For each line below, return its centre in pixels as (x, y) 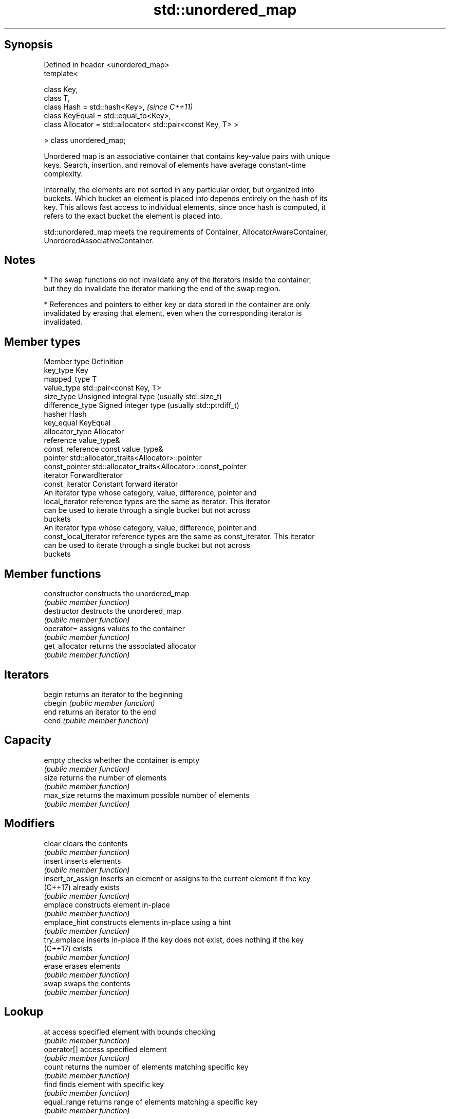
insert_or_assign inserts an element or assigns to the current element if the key (177, 878)
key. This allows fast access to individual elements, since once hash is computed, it (185, 207)
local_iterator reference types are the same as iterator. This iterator (157, 502)
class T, (57, 98)
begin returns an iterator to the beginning (113, 694)
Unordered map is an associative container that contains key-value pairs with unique (187, 156)
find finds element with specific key (104, 1084)
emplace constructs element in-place (107, 904)
